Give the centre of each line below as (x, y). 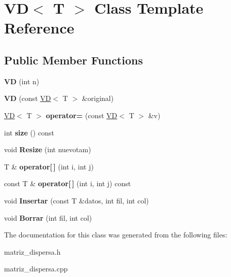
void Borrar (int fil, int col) (48, 217)
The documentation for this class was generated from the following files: (116, 235)
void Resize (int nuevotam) (48, 149)
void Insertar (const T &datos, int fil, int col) (76, 200)
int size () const (29, 132)
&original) (98, 98)
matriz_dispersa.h (32, 251)
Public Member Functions (73, 60)
